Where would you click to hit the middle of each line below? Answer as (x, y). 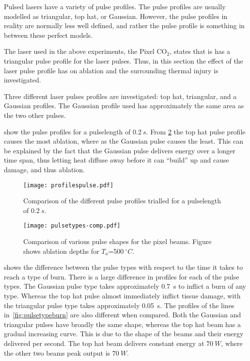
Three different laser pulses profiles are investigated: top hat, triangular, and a (120, 96)
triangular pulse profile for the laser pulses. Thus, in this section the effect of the (124, 60)
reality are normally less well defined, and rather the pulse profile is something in (124, 25)
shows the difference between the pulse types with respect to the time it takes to (124, 267)
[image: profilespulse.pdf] (69, 185)
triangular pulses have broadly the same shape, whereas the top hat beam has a (123, 324)
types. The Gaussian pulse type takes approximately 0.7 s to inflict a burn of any (125, 286)
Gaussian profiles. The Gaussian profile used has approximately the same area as (124, 106)
